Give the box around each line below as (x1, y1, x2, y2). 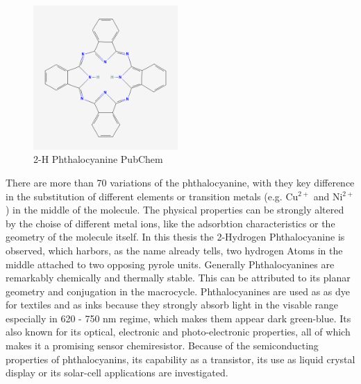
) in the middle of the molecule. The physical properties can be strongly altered (6, 202, 344, 217)
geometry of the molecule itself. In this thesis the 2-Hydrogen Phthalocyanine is (6, 229, 345, 244)
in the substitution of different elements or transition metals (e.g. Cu (6, 189, 299, 203)
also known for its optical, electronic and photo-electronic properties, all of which (6, 324, 351, 339)
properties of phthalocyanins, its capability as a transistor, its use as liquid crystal (6, 351, 355, 366)
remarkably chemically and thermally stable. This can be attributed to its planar (6, 270, 351, 285)
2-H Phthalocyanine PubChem (33, 152, 163, 166)
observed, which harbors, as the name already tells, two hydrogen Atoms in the (6, 243, 343, 257)
